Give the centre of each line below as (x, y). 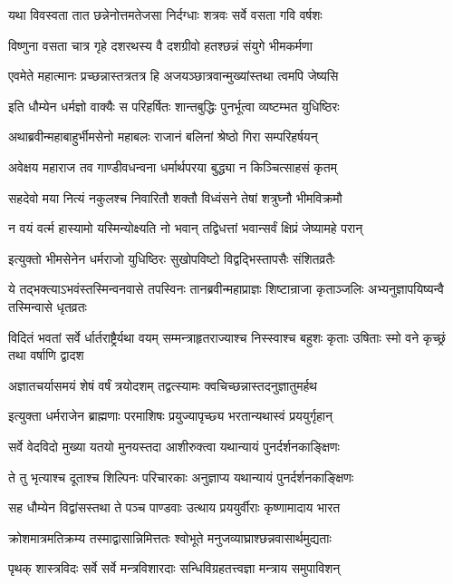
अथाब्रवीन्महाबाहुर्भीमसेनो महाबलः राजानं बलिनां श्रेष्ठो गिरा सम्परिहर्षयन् (163, 136)
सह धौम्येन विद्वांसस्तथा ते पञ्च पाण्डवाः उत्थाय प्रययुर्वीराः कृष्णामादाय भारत (174, 507)
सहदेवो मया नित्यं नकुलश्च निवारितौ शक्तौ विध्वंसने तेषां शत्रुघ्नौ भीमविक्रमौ (175, 197)
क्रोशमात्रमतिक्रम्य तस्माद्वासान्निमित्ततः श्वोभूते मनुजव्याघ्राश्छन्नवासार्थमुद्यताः (170, 537)
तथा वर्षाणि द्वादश (46, 355)
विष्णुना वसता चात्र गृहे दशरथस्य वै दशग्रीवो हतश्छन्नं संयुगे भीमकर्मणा (160, 45)
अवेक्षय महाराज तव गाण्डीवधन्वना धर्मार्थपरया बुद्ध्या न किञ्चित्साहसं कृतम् (173, 166)
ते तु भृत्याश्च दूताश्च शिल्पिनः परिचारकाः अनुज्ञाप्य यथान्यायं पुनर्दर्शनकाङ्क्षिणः (181, 477)
